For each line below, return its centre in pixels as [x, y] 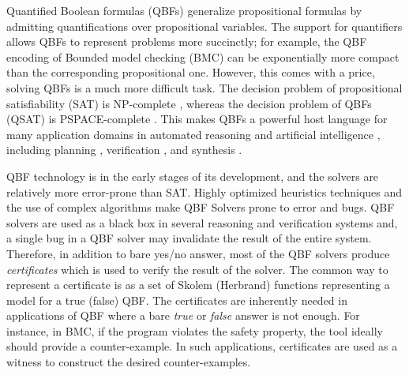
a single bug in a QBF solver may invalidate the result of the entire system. [189, 238]
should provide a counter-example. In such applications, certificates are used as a [202, 346]
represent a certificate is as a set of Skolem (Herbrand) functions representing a [198, 285]
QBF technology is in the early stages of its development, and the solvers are [193, 176]
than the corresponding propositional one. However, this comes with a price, [191, 72]
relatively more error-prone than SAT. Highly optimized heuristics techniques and [204, 191]
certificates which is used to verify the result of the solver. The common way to [197, 269]
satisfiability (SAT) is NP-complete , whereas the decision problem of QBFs [189, 103]
